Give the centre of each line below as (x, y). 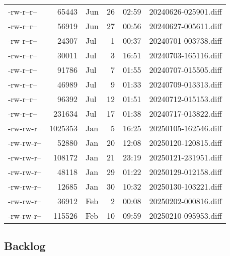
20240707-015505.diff (185, 70)
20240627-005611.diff (185, 26)
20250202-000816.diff (185, 201)
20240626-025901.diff (185, 11)
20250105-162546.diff (185, 128)
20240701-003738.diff (185, 40)
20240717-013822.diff (185, 113)
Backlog (25, 246)
